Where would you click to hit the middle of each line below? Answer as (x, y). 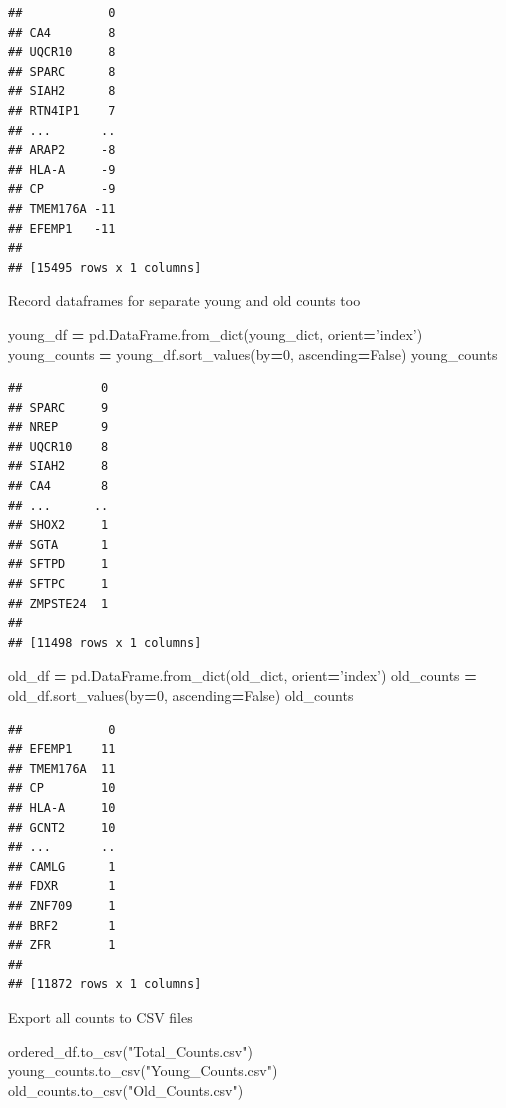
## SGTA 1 (58, 544)
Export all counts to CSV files (100, 1016)
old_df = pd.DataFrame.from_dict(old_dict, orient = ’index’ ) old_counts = (242, 675)
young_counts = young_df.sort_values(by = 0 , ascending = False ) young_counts (253, 353)
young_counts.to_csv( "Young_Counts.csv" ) (143, 1070)
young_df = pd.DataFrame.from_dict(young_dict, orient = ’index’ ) (215, 333)
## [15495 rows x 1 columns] (105, 267)
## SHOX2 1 (58, 525)
